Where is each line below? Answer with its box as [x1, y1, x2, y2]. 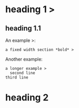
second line [10, 70, 36, 75]
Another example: [5, 56, 43, 62]
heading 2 [5, 92, 49, 103]
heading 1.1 [5, 24, 41, 33]
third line [5, 75, 29, 80]
